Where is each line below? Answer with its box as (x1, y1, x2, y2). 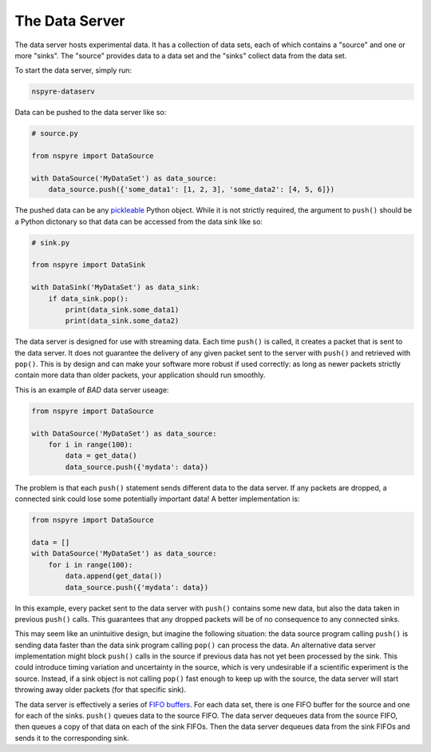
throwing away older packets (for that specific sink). (14, 685, 187, 694)
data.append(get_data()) (65, 571, 163, 581)
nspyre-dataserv (31, 87, 96, 96)
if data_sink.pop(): (48, 294, 129, 303)
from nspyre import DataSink (31, 261, 146, 269)
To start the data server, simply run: (14, 66, 132, 75)
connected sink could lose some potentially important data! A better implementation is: (14, 494, 300, 503)
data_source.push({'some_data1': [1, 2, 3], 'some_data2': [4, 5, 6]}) (48, 185, 335, 194)
